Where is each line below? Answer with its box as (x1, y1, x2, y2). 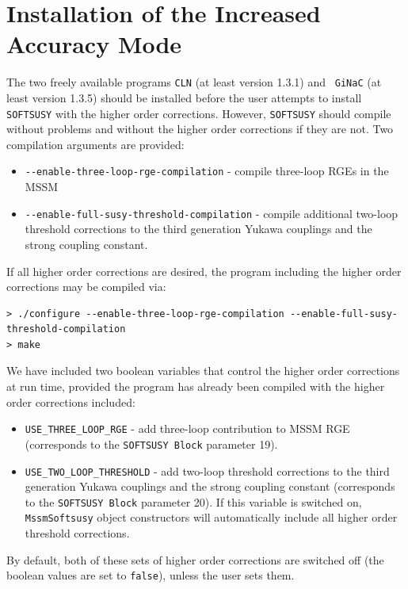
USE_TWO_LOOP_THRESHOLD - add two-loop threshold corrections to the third (25, 462, 390, 479)
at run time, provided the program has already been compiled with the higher (6, 378, 385, 395)
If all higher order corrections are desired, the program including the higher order (6, 262, 402, 279)
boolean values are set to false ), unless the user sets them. (6, 567, 295, 583)
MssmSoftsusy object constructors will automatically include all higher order (25, 509, 398, 526)
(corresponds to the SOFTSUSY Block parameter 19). (25, 435, 278, 452)
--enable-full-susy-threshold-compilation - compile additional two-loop (25, 205, 398, 221)
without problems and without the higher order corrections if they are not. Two (6, 120, 394, 137)
